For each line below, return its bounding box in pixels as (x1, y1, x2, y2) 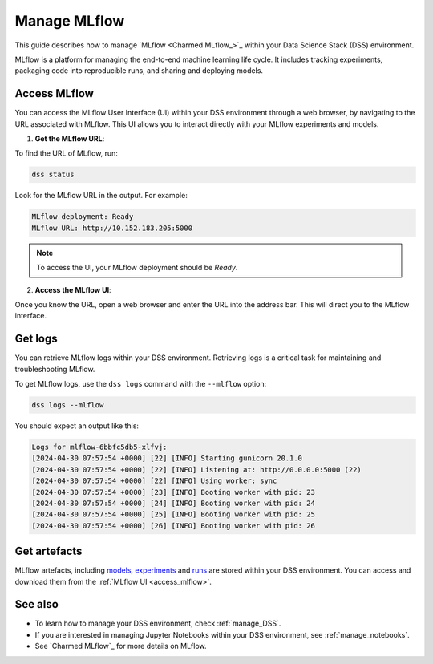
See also (14, 597, 59, 611)
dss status (31, 170, 75, 180)
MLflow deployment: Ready (31, 213, 134, 221)
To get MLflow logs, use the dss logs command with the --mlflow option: (14, 379, 267, 388)
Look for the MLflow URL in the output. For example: (14, 191, 188, 200)
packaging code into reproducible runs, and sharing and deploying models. (14, 66, 264, 75)
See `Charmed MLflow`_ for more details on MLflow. (34, 642, 207, 651)
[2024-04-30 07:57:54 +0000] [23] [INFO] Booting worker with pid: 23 (31, 488, 316, 496)
